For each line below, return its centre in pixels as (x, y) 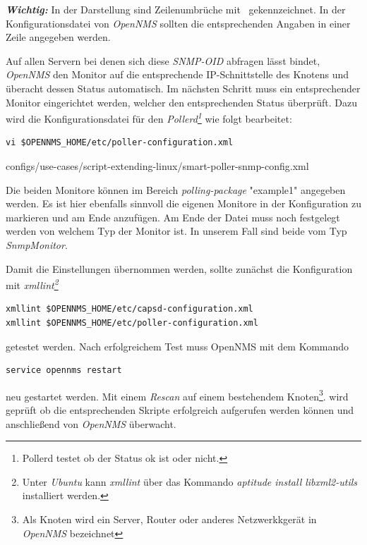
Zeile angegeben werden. (58, 37)
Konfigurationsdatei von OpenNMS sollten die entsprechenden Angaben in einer (178, 23)
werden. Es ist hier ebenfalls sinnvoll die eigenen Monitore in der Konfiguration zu (183, 203)
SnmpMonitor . (37, 244)
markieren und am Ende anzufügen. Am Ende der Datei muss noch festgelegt (173, 217)
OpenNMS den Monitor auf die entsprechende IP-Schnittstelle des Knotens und (178, 74)
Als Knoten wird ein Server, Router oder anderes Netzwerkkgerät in (169, 519)
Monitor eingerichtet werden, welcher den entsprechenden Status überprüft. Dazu (182, 102)
